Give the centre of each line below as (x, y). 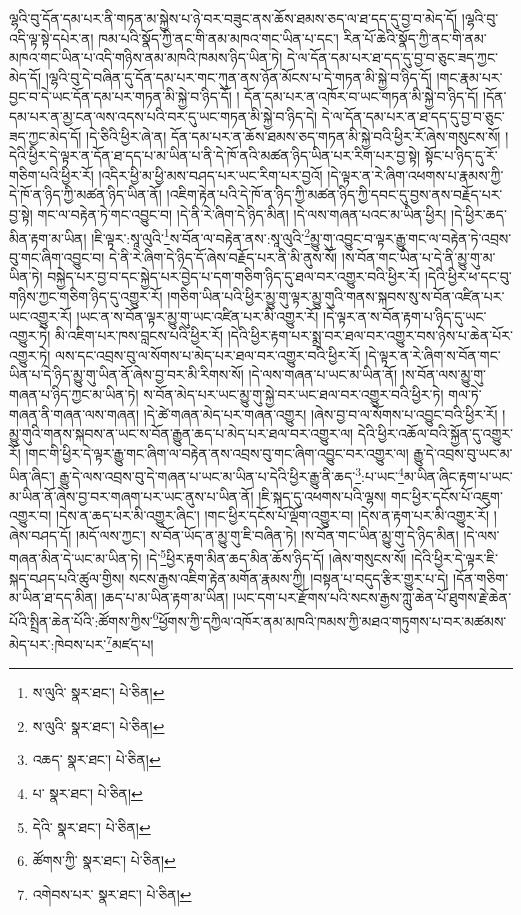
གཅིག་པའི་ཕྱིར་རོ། (51, 174)
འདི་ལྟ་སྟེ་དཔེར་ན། (51, 37)
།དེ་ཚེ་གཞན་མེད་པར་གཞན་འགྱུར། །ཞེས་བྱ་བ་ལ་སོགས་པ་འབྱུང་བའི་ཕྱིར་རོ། (320, 413)
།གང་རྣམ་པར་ (469, 76)
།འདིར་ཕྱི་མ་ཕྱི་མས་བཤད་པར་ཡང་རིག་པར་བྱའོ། (210, 174)
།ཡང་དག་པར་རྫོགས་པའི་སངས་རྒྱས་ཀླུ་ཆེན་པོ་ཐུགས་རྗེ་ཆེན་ (372, 597)
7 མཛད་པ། (130, 642)
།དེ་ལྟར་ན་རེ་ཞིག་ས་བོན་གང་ (433, 354)
